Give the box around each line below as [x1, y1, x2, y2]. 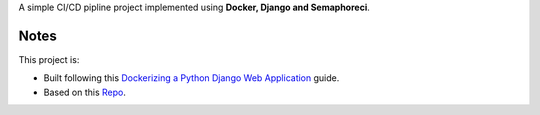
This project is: [18, 53, 80, 65]
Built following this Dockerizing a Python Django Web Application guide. [43, 72, 340, 84]
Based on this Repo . [43, 86, 127, 98]
